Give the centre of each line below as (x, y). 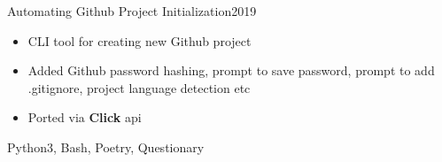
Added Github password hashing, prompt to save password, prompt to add (231, 70)
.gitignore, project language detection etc (139, 87)
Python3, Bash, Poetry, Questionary (106, 147)
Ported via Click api (85, 117)
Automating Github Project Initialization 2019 (132, 11)
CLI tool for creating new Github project (140, 40)
